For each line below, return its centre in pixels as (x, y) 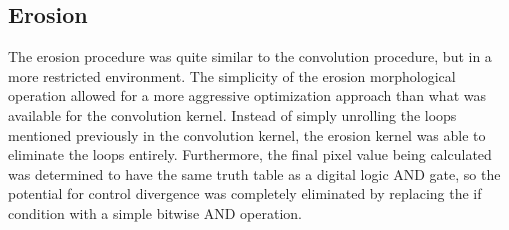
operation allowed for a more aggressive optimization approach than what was (247, 95)
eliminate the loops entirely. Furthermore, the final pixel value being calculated (250, 154)
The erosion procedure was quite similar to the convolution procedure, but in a (250, 56)
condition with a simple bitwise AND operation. (155, 212)
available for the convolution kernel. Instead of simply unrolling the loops (232, 114)
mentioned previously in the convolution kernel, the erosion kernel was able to (247, 134)
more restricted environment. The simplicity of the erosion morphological (232, 75)
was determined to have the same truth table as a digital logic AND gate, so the (254, 173)
